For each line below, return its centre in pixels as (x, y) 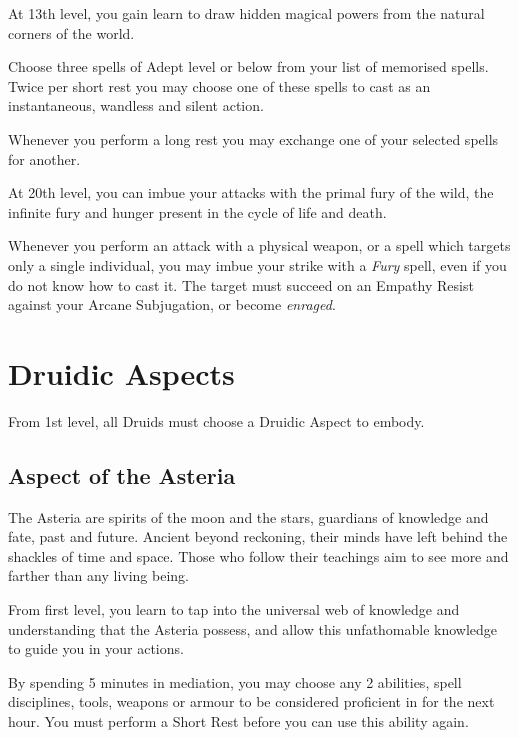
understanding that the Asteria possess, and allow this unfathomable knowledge (253, 628)
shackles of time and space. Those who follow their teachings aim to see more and (258, 555)
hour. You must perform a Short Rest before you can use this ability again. (238, 720)
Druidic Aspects (121, 372)
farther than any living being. (98, 575)
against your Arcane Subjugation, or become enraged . (172, 304)
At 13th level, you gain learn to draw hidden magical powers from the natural (246, 13)
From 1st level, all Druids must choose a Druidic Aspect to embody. (216, 420)
